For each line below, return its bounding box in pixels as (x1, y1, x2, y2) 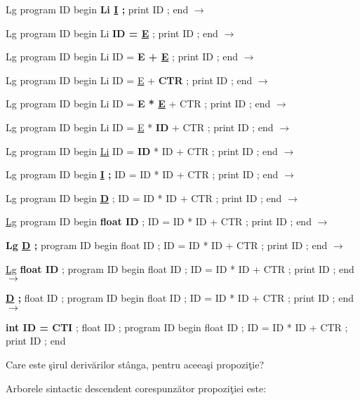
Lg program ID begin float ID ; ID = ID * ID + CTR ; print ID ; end (6, 214, 312, 229)
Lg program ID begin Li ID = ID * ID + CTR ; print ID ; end (6, 143, 278, 158)
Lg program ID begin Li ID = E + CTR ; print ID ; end (6, 72, 253, 87)
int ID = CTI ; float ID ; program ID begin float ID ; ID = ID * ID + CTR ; (6, 319, 348, 334)
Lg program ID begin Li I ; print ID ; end (6, 2, 189, 16)
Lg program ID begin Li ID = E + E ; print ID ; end (6, 49, 238, 64)
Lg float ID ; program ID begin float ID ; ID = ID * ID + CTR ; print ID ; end (6, 261, 354, 276)
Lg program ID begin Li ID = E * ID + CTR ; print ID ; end (6, 119, 274, 134)
